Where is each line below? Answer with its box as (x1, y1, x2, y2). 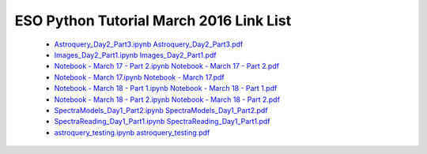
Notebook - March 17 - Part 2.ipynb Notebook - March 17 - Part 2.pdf (54, 62, 280, 71)
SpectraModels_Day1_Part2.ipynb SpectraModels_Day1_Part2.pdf (54, 105, 268, 115)
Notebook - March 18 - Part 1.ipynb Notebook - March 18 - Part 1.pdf (54, 84, 278, 93)
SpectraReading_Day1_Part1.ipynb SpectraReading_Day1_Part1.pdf (54, 117, 270, 126)
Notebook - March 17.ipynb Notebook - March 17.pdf (54, 72, 225, 82)
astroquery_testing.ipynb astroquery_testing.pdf (54, 127, 210, 137)
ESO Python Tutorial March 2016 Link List (14, 12, 292, 29)
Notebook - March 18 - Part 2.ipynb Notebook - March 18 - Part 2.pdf (54, 95, 281, 104)
